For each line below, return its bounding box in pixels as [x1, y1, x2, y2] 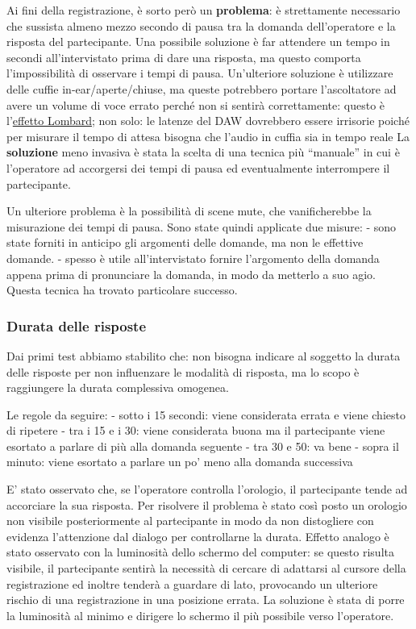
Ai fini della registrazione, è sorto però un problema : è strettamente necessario [6, 2, 401, 18]
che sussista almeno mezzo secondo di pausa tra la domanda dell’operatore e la [6, 17, 396, 34]
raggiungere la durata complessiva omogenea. [6, 379, 229, 396]
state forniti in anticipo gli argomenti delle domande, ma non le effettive [6, 234, 364, 251]
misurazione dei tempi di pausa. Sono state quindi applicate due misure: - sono [6, 218, 397, 235]
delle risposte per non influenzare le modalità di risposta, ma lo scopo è [6, 363, 360, 380]
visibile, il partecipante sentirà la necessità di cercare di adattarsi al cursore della [6, 560, 406, 577]
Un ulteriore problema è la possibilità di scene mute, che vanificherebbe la [6, 202, 372, 219]
